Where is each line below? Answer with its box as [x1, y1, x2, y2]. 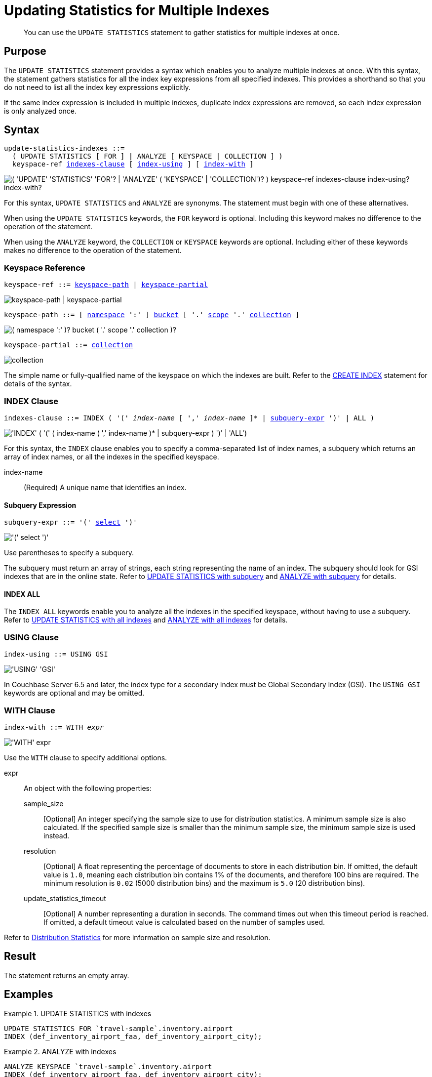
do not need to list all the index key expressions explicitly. [4, 83, 191, 91]
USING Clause [4, 632, 59, 642]
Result [4, 950, 36, 963]
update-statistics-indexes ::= [4, 144, 125, 153]
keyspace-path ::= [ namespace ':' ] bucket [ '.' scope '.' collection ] [4, 311, 300, 319]
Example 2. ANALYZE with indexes [4, 1047, 117, 1056]
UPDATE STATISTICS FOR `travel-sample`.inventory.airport [4, 1024, 233, 1033]
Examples [4, 988, 53, 1001]
